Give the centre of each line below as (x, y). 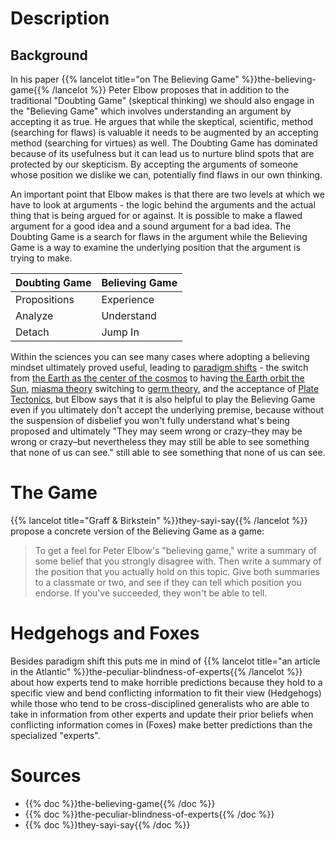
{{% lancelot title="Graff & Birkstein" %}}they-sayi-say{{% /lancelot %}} (159, 520)
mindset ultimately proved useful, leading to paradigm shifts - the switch (159, 367)
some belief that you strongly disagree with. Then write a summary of (178, 561)
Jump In (120, 332)
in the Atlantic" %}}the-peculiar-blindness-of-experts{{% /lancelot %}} (156, 671)
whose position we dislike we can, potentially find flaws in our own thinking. (166, 175)
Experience (128, 299)
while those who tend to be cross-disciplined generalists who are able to (160, 703)
